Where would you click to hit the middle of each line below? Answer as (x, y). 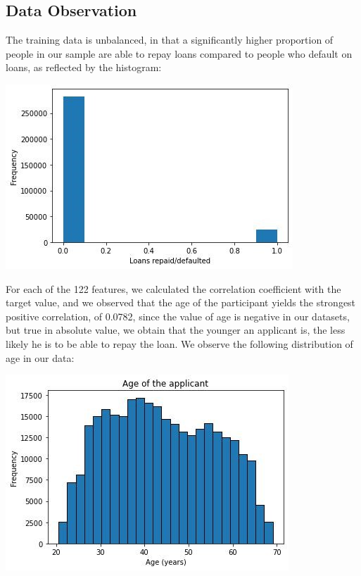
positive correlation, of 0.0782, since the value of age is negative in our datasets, (178, 316)
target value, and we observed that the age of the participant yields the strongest (181, 302)
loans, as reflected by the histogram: (84, 67)
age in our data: (40, 357)
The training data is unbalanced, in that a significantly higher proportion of (170, 40)
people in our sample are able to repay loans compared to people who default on (179, 53)
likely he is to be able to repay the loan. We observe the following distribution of (179, 343)
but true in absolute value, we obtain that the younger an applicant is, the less (176, 330)
